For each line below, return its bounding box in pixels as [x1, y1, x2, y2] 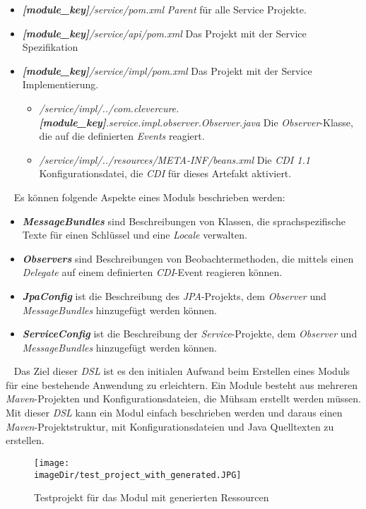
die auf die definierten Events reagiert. [39, 128, 205, 143]
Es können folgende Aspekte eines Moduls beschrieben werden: [13, 189, 285, 204]
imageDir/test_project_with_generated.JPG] [34, 469, 242, 480]
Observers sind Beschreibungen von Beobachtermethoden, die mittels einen [22, 251, 354, 265]
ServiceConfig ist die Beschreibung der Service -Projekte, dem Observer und [22, 326, 358, 341]
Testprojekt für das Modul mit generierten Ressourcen [34, 490, 269, 505]
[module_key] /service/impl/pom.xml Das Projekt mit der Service [22, 63, 312, 78]
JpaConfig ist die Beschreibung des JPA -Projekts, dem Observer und [22, 288, 326, 303]
